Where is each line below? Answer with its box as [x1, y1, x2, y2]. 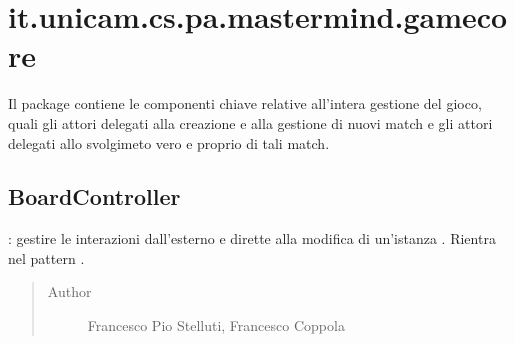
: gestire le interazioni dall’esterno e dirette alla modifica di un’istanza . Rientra [8, 228, 496, 249]
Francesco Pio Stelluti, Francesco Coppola [87, 315, 345, 336]
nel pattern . [8, 247, 85, 268]
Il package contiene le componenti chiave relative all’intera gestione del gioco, [8, 93, 482, 114]
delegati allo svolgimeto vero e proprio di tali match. [8, 132, 330, 153]
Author [47, 281, 92, 302]
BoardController [8, 181, 181, 212]
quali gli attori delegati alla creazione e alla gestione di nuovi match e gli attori [8, 112, 493, 133]
